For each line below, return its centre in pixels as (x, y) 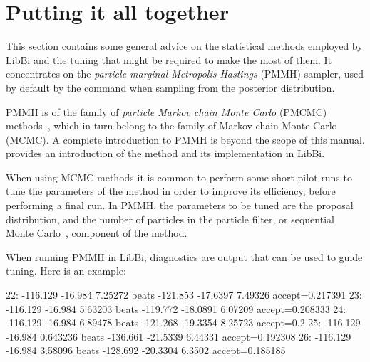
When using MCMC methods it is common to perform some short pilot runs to (179, 177)
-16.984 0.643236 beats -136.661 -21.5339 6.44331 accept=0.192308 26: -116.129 (179, 336)
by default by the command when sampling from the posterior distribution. (170, 87)
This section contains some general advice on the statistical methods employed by (184, 46)
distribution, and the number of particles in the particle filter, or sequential (170, 219)
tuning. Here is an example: (66, 271)
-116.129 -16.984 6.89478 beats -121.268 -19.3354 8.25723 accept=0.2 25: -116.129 (183, 323)
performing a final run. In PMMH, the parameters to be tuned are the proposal (180, 205)
